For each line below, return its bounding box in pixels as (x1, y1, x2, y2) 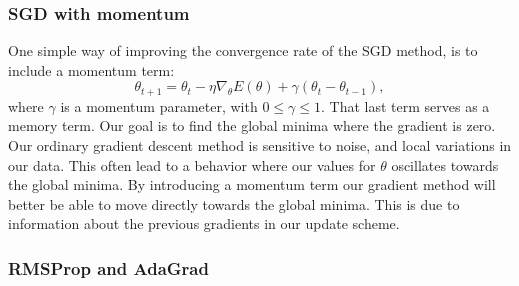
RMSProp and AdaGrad (8, 255, 209, 280)
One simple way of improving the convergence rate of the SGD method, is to (8, 40, 478, 61)
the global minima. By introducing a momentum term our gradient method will (8, 174, 496, 195)
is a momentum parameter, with (60, 95, 258, 116)
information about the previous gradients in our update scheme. (8, 213, 400, 234)
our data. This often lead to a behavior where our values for (8, 154, 376, 175)
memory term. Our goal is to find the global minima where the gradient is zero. (8, 115, 496, 136)
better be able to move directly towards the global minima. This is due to (8, 193, 460, 214)
